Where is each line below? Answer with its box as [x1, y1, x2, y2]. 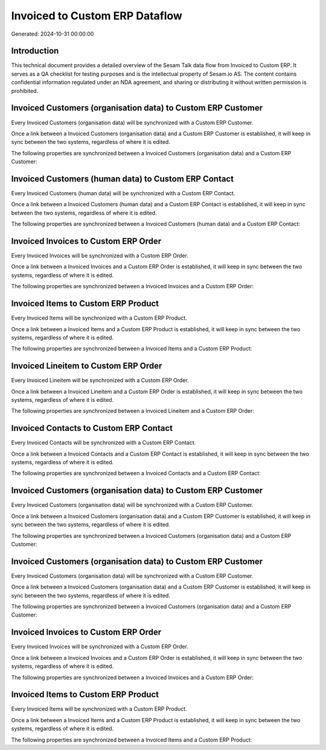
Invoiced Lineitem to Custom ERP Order [11, 361, 162, 371]
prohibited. [11, 87, 39, 94]
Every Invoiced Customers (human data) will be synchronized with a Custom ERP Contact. [11, 190, 235, 196]
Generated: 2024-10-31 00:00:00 [11, 30, 94, 37]
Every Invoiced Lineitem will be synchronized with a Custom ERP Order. [11, 377, 190, 384]
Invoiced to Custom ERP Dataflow [11, 9, 182, 22]
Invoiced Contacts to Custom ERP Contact [11, 423, 173, 433]
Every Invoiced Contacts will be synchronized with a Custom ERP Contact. [11, 439, 196, 447]
